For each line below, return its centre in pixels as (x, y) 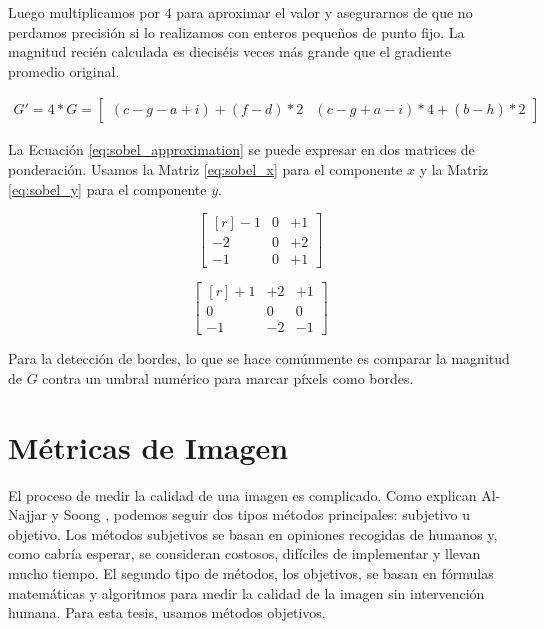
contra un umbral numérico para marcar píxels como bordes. (228, 377)
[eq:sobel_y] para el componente (107, 188)
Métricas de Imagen (148, 446)
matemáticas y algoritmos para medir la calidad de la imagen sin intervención (246, 592)
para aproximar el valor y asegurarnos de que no (324, 12)
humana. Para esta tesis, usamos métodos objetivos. (167, 612)
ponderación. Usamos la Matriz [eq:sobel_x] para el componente (205, 169)
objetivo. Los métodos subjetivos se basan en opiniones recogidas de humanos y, (253, 533)
